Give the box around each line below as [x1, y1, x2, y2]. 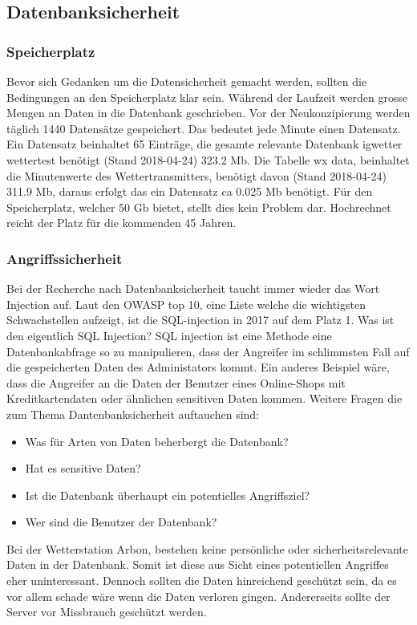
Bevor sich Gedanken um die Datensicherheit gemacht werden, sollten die [6, 73, 367, 89]
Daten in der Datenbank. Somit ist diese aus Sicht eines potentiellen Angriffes [6, 556, 389, 573]
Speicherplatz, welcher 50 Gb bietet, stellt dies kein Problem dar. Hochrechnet [6, 198, 391, 215]
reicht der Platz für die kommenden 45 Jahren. [6, 214, 237, 231]
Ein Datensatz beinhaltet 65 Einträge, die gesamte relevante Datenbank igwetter [6, 136, 403, 152]
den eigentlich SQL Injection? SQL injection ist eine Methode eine [6, 327, 332, 343]
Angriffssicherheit [6, 248, 123, 268]
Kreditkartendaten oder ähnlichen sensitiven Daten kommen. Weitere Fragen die [6, 390, 403, 407]
